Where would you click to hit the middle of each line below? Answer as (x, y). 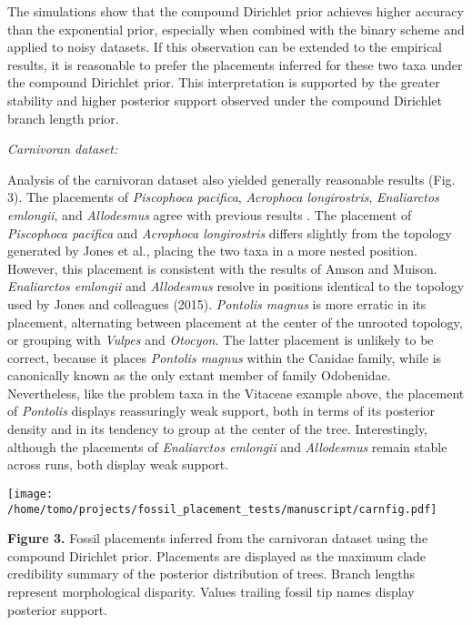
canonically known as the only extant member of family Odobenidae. (199, 375)
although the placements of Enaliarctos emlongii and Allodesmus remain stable (227, 446)
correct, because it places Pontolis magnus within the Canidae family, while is (225, 357)
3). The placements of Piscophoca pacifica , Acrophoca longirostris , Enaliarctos (223, 197)
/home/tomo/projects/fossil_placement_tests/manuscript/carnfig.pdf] (222, 509)
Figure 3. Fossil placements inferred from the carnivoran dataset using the (218, 538)
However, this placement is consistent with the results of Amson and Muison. (222, 268)
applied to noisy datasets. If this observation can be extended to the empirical (225, 47)
